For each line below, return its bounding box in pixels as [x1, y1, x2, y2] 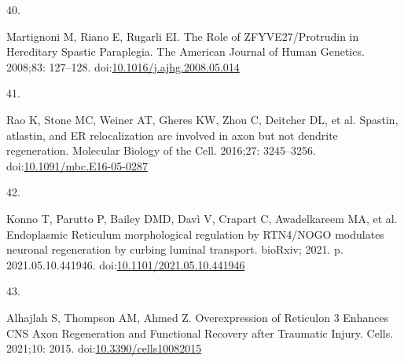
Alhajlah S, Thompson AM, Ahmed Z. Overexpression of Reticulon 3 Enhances [6, 309, 389, 325]
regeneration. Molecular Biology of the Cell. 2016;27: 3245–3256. [6, 142, 316, 159]
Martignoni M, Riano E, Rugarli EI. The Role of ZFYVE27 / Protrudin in [6, 27, 359, 44]
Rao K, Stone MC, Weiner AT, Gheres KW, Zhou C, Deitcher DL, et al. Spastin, [6, 111, 398, 127]
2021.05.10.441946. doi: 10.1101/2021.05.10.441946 [6, 256, 245, 272]
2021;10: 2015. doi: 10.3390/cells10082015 [6, 340, 202, 357]
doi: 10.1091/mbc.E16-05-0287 [6, 157, 148, 174]
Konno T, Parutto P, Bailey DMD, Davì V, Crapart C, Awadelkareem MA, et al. [6, 210, 398, 226]
